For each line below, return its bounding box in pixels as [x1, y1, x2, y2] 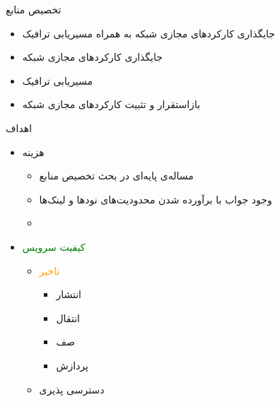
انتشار [56, 287, 81, 302]
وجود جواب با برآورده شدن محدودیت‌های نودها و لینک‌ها [39, 191, 272, 206]
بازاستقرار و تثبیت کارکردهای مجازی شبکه [22, 97, 201, 112]
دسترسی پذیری [39, 382, 105, 396]
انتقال [56, 310, 80, 325]
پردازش [56, 357, 88, 372]
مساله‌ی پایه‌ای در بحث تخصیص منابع [39, 168, 194, 183]
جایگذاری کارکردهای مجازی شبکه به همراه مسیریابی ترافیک [22, 25, 276, 40]
